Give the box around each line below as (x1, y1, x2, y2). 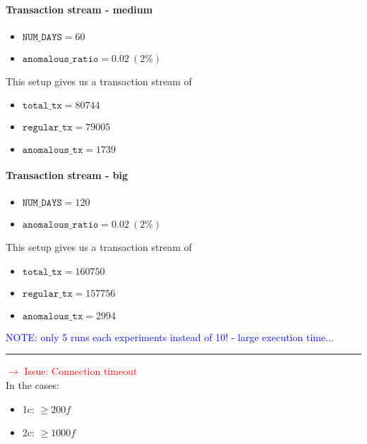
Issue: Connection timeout (24, 364, 138, 378)
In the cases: (6, 377, 59, 392)
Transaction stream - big (6, 167, 128, 182)
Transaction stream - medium (6, 1, 153, 16)
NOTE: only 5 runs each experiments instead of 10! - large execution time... (6, 329, 334, 344)
